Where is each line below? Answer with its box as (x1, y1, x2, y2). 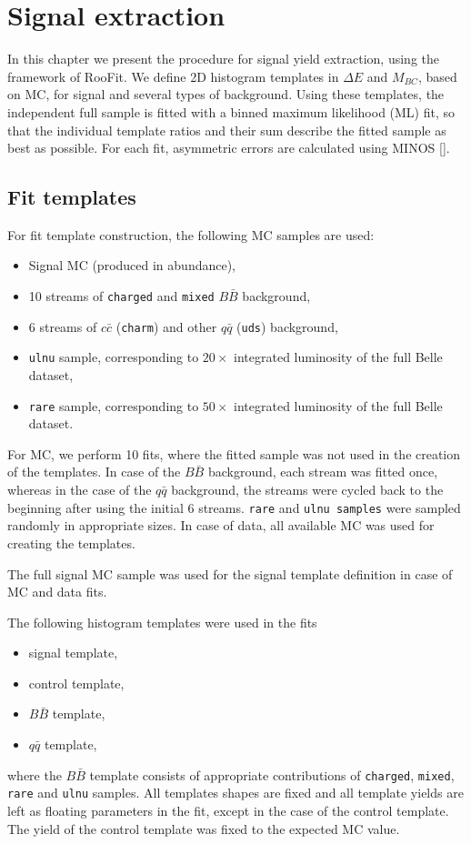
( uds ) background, (236, 316, 338, 336)
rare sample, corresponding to (28, 396, 199, 415)
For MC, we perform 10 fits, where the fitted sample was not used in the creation (7, 444, 461, 463)
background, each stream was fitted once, (207, 462, 438, 481)
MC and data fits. (7, 582, 107, 601)
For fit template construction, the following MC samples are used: (7, 225, 375, 244)
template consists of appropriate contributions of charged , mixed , (89, 765, 455, 784)
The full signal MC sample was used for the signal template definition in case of (7, 564, 453, 583)
